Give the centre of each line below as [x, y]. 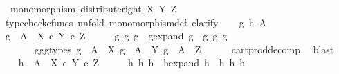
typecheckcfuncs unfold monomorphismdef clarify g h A [136, 22]
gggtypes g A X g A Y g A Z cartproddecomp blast [184, 49]
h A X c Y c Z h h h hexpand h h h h [132, 63]
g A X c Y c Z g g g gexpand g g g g [116, 36]
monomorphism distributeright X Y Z [93, 8]
